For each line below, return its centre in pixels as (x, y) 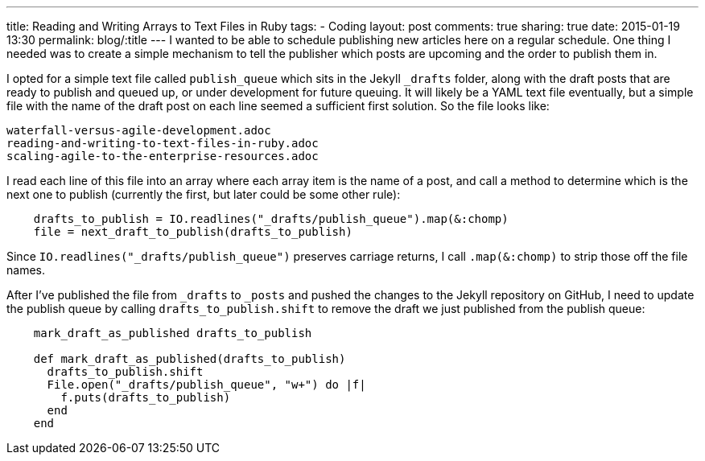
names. (26, 270)
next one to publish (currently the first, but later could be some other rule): (204, 194)
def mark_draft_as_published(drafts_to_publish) (190, 359)
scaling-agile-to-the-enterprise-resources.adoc (163, 156)
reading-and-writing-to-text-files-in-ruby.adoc (163, 143)
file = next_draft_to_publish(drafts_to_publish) (193, 232)
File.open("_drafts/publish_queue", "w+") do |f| (206, 385)
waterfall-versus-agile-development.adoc (139, 130)
